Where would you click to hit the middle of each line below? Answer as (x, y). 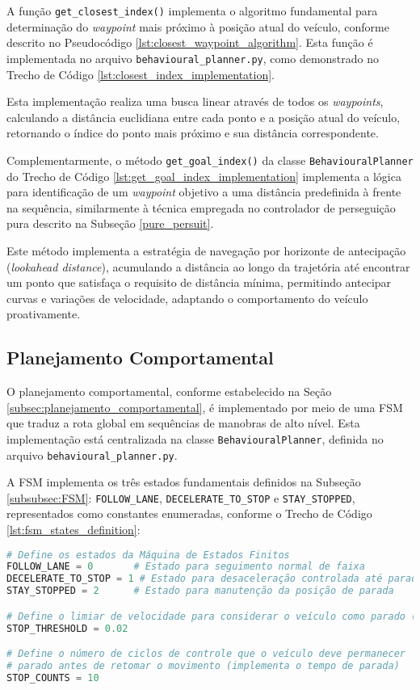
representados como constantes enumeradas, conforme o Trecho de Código (189, 513)
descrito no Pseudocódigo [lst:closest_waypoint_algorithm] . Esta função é (190, 42)
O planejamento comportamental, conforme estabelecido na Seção (169, 391)
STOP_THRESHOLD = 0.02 (67, 628)
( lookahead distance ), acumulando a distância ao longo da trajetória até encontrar (208, 266)
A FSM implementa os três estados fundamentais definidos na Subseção (184, 482)
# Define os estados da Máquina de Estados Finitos (148, 555)
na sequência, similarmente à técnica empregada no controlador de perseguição (201, 207)
